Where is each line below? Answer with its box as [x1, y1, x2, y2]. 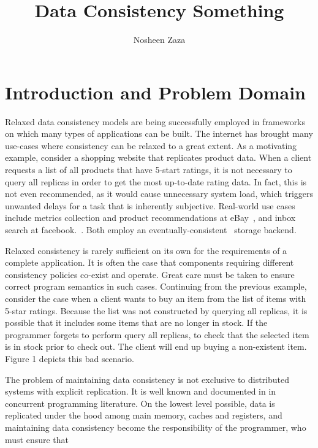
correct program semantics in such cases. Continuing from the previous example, [5, 280, 307, 293]
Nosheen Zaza [133, 33, 186, 46]
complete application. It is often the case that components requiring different [5, 256, 294, 269]
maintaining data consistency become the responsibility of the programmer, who [5, 420, 306, 433]
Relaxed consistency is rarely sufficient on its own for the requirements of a [5, 244, 287, 257]
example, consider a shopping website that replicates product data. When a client [5, 151, 312, 164]
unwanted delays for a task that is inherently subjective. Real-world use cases [5, 199, 295, 212]
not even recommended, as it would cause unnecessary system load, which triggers [5, 187, 314, 200]
